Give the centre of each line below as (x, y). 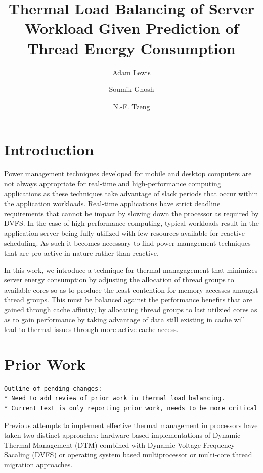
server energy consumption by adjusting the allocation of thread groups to (119, 280)
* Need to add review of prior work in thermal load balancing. (115, 398)
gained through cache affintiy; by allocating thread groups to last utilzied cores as (131, 309)
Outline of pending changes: (53, 388)
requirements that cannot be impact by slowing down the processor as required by (131, 213)
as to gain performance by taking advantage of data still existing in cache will (125, 319)
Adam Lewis (131, 72)
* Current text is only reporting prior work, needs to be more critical (131, 409)
